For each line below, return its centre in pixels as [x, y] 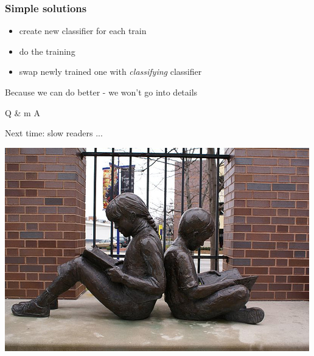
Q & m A [23, 112]
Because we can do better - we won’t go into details [101, 92]
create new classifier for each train [83, 31]
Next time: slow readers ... [54, 133]
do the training [47, 51]
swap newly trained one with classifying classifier [110, 72]
